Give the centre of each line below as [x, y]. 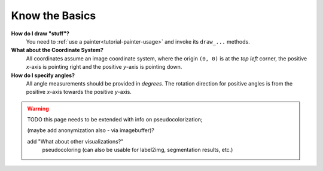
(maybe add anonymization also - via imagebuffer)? [91, 130]
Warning [38, 108]
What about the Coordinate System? [57, 50]
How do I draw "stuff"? [40, 33]
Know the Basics [54, 16]
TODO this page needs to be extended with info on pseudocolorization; [115, 120]
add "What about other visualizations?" [75, 141]
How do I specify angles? [43, 75]
